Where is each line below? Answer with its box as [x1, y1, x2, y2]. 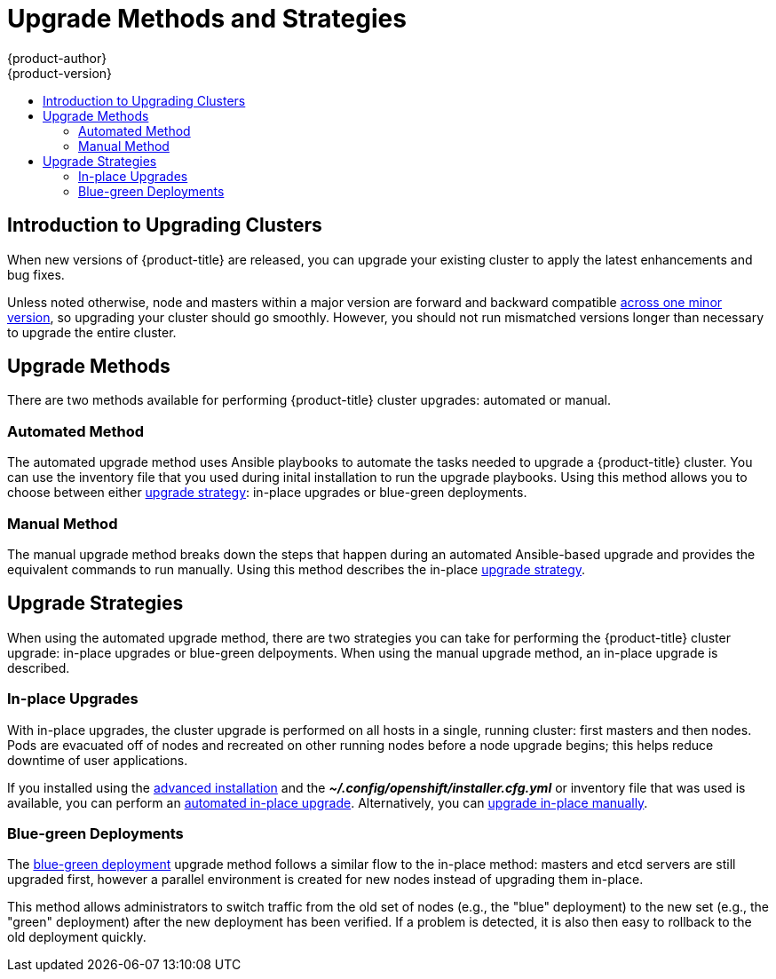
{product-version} [7, 65, 113, 81]
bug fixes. [7, 266, 65, 282]
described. [7, 659, 70, 675]
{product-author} [7, 50, 107, 66]
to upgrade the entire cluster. [7, 324, 177, 340]
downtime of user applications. [7, 752, 188, 768]
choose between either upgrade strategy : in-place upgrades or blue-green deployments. [7, 485, 527, 501]
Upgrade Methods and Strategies [7, 4, 407, 34]
